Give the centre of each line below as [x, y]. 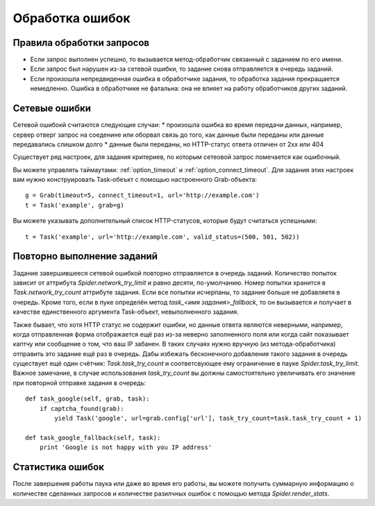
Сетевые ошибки [52, 109]
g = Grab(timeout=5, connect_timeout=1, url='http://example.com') [142, 195]
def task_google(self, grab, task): [87, 399]
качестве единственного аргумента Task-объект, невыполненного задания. [126, 312]
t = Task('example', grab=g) [75, 205]
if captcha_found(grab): [82, 408]
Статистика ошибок [58, 467]
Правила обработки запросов [81, 43]
